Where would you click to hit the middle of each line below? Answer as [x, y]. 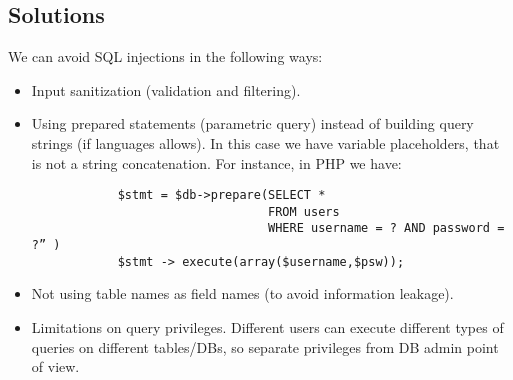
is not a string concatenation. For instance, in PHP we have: [216, 162]
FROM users [304, 211]
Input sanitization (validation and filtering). [166, 89]
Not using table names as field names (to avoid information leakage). [242, 293]
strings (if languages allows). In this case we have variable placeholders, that [265, 142]
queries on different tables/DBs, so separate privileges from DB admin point [265, 346]
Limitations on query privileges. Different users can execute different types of [267, 327]
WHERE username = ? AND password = [386, 228]
